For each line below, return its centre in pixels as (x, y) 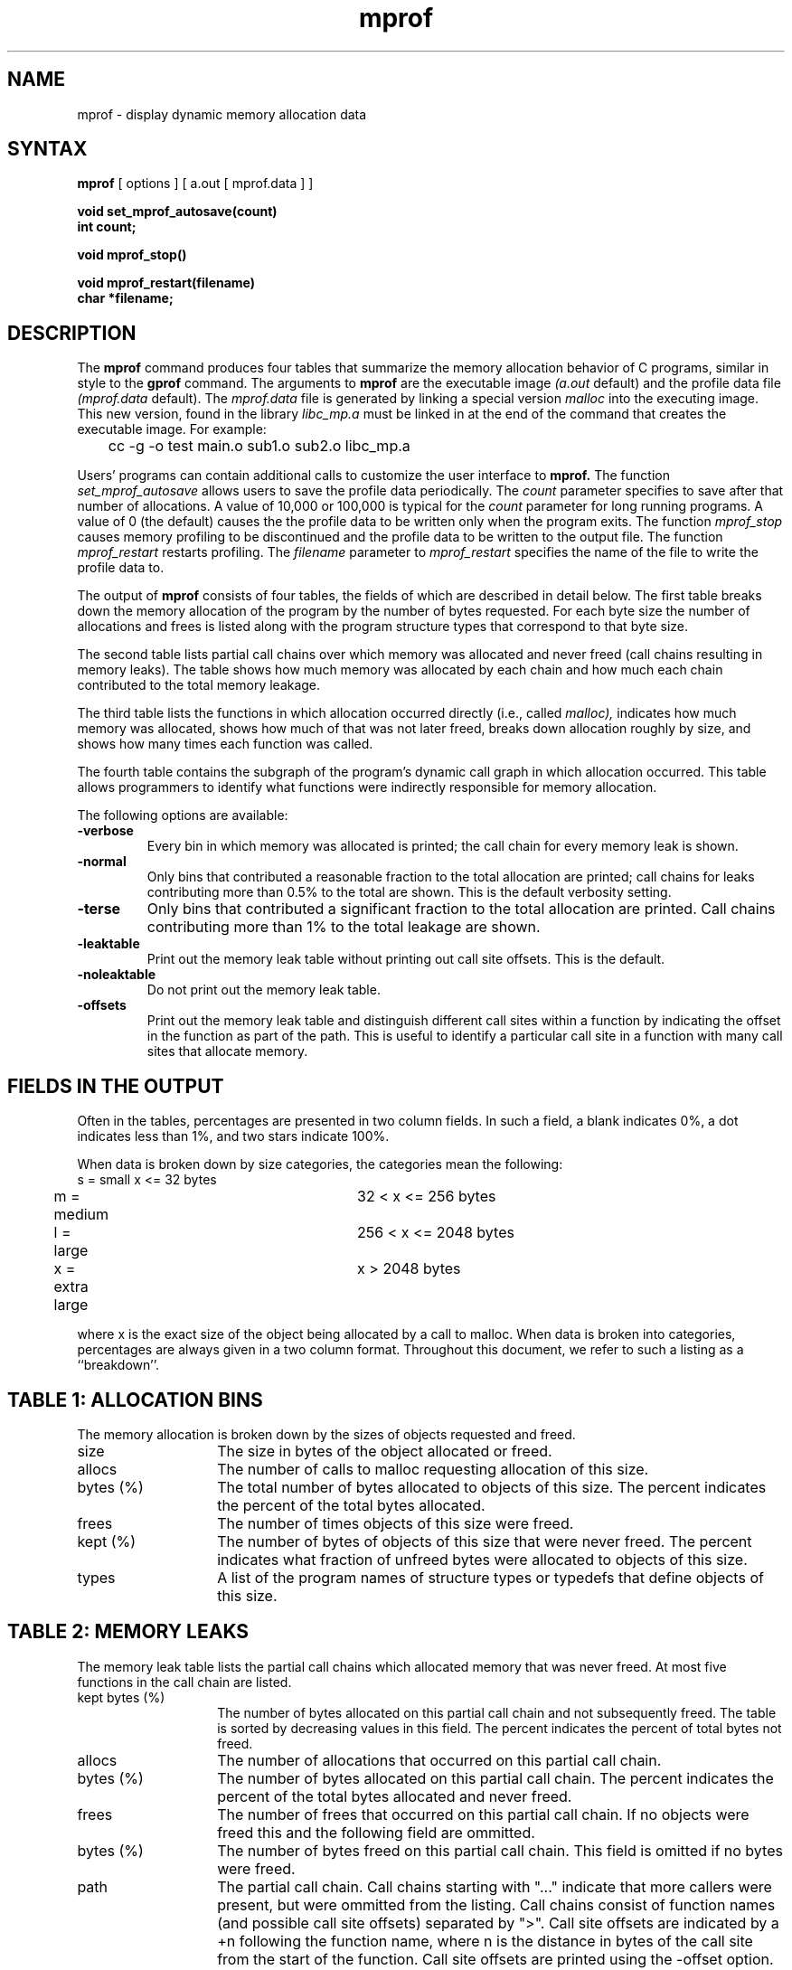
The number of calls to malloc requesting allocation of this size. (433, 1469)
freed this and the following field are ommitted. (376, 1832)
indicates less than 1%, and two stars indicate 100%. (233, 1136)
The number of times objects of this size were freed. (396, 1523)
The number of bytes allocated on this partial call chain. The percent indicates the (495, 1778)
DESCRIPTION (72, 333)
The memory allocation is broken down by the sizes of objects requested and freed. (326, 1434)
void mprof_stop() (132, 255)
